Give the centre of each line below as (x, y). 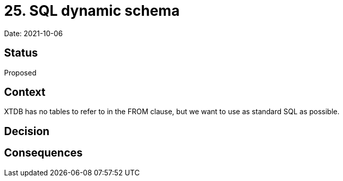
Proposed (20, 72)
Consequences (44, 153)
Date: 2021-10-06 (34, 33)
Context (25, 92)
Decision (27, 131)
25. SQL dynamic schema (92, 11)
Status (21, 53)
